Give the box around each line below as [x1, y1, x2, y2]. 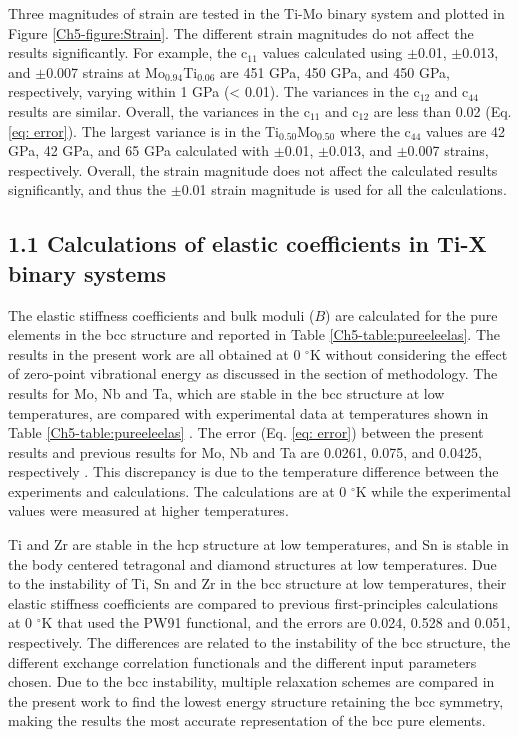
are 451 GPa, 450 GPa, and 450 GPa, [220, 61, 450, 82]
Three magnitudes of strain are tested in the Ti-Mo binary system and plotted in [8, 3, 505, 23]
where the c [339, 120, 411, 141]
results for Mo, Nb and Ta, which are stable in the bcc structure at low [8, 382, 445, 403]
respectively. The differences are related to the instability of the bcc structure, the [8, 632, 511, 653]
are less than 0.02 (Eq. [373, 100, 512, 121]
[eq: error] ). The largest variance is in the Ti [8, 120, 280, 141]
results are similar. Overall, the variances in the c [8, 100, 310, 121]
